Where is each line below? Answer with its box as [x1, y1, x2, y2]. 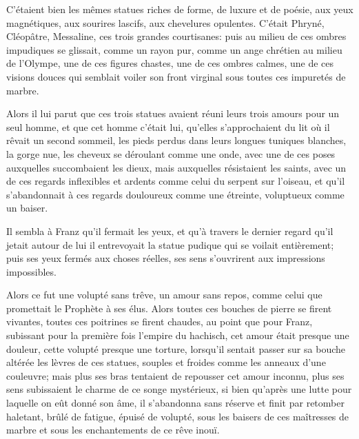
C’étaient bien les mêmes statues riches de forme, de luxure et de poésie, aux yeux [6, 2, 353, 16]
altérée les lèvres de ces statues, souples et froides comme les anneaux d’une [6, 355, 326, 369]
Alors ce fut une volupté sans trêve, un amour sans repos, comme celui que [6, 287, 322, 302]
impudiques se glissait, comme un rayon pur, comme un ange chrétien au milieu [6, 42, 342, 57]
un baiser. [6, 201, 48, 215]
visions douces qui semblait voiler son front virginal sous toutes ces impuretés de [6, 69, 346, 83]
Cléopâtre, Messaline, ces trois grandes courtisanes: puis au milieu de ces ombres [6, 29, 347, 43]
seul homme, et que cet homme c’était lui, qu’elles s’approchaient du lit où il [6, 119, 330, 134]
